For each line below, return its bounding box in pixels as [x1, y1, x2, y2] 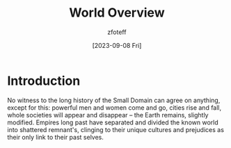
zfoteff [107, 28, 127, 36]
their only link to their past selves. [7, 133, 104, 141]
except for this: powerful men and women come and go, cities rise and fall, [7, 103, 222, 112]
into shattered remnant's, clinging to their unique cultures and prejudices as [7, 125, 225, 133]
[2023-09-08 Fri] [92, 41, 142, 49]
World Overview [69, 5, 165, 21]
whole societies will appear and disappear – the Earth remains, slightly [7, 110, 209, 119]
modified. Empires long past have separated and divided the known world [7, 118, 219, 126]
